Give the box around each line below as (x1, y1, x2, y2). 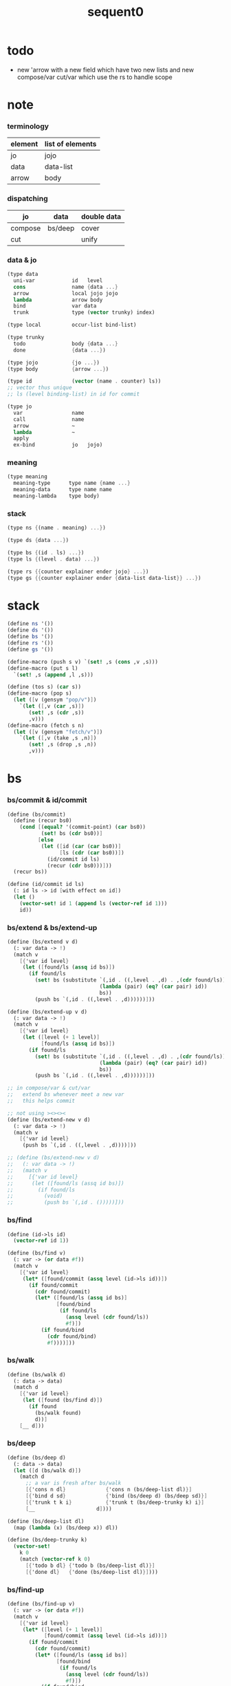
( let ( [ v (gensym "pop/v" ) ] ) (13, 696, 97, 704)
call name (13, 415, 85, 423)
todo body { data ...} (13, 340, 118, 347)
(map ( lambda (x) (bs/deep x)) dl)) (13, 1524, 118, 1531)
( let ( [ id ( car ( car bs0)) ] (41, 843, 122, 850)
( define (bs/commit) (7, 811, 67, 818)
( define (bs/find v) (7, 1250, 67, 1257)
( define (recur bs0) (13, 817, 72, 824)
